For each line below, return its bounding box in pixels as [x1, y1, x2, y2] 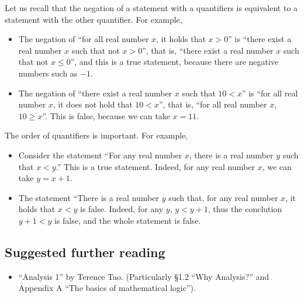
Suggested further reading [5, 242, 165, 261]
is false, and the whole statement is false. [54, 214, 201, 226]
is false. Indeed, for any [80, 203, 164, 215]
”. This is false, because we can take [42, 109, 170, 122]
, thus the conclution [208, 203, 282, 215]
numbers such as [18, 67, 78, 79]
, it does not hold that [53, 98, 133, 110]
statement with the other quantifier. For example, [5, 13, 182, 25]
